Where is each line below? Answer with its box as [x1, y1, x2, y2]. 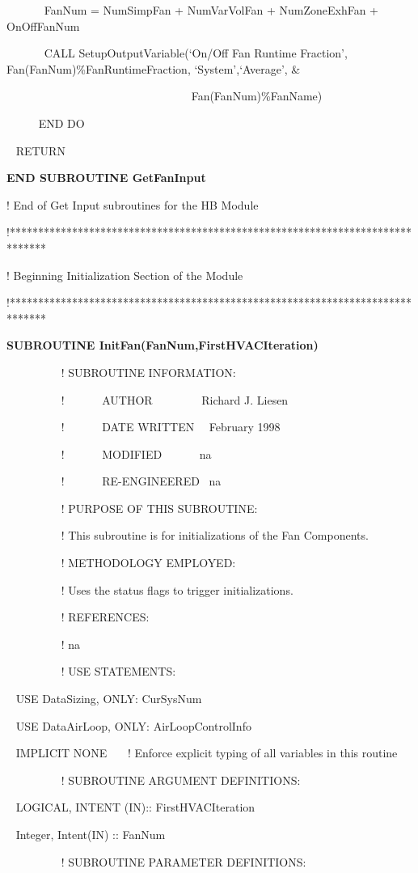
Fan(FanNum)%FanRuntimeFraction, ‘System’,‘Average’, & [6, 60, 301, 77]
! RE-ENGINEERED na [61, 473, 222, 489]
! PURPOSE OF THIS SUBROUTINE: [61, 499, 258, 516]
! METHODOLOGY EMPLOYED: [61, 554, 236, 571]
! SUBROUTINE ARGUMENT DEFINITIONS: [61, 771, 301, 788]
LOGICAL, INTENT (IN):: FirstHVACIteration [15, 799, 255, 816]
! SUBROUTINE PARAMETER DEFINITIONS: [61, 853, 306, 870]
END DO [38, 114, 85, 131]
